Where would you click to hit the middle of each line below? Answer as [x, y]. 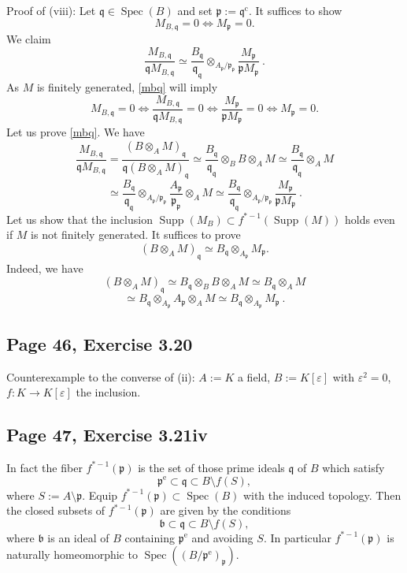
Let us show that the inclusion [80, 219]
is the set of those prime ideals [211, 467]
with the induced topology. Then [322, 495]
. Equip [100, 495]
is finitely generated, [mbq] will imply [127, 86]
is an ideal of [78, 537]
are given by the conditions [226, 510]
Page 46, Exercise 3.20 [100, 343]
